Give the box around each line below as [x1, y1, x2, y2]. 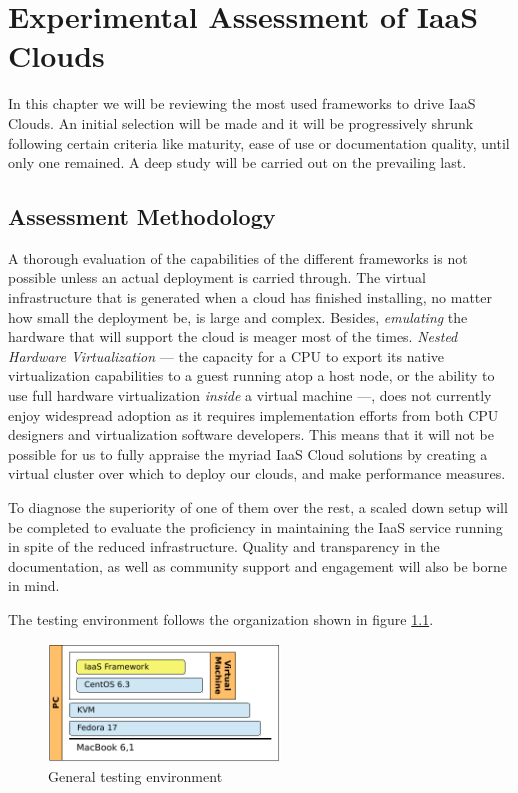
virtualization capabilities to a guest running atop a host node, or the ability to [8, 365, 495, 386]
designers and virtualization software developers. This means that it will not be [8, 424, 494, 445]
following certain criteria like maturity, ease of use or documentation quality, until [8, 132, 510, 153]
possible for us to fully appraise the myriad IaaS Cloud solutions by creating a [8, 443, 488, 464]
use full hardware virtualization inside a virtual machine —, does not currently [8, 385, 492, 406]
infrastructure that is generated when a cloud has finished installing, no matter [8, 287, 493, 308]
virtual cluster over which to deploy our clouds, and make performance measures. [8, 463, 506, 484]
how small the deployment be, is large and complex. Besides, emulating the [8, 306, 468, 327]
